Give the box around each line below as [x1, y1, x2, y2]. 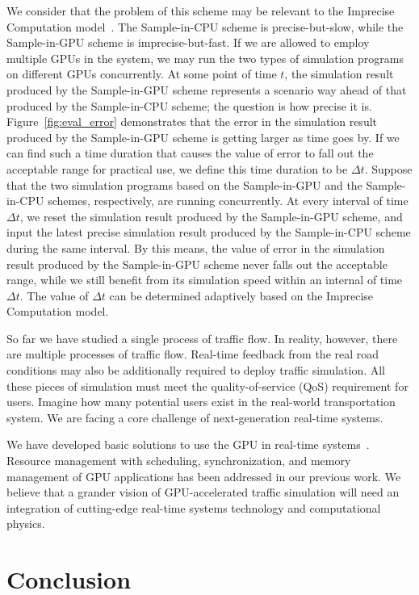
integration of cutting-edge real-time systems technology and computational [6, 499, 381, 516]
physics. [6, 515, 45, 532]
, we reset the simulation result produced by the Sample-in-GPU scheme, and [19, 207, 403, 224]
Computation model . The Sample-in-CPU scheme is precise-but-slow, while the [6, 18, 404, 35]
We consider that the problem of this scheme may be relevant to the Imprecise [6, 2, 395, 19]
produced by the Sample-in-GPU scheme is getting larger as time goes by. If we [6, 128, 400, 145]
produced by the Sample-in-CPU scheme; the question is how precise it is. [6, 97, 372, 114]
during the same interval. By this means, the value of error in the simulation [6, 239, 385, 256]
